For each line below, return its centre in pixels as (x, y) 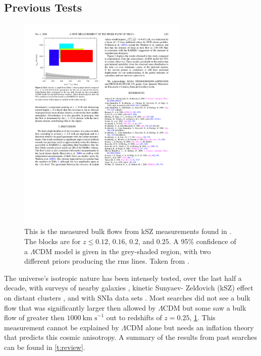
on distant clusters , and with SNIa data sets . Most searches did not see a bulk (127, 298)
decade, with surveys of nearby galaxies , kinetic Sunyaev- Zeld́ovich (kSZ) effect (129, 288)
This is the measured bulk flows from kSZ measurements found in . (128, 231)
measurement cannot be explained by (62, 327)
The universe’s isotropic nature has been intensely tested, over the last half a (123, 278)
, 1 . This (202, 317)
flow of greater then (34, 317)
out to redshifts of (134, 317)
